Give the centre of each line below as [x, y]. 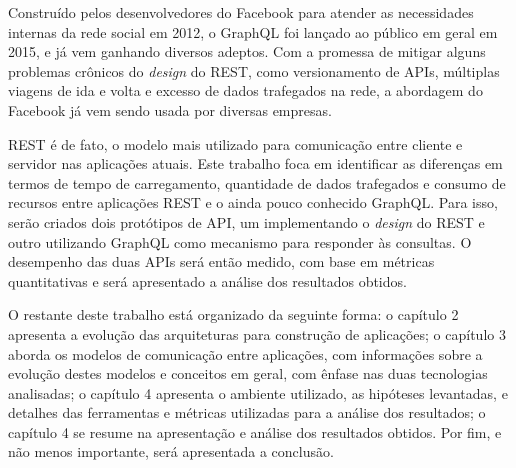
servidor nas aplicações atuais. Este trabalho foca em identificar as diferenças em [255, 163]
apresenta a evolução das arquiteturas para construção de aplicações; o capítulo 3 [257, 333]
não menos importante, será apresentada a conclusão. [171, 451]
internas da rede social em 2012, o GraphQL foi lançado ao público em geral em [253, 31]
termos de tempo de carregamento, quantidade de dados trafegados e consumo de [257, 182]
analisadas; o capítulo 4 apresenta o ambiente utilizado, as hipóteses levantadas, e [258, 392]
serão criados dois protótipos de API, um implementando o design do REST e [246, 221]
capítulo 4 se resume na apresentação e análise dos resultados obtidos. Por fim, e [255, 431]
